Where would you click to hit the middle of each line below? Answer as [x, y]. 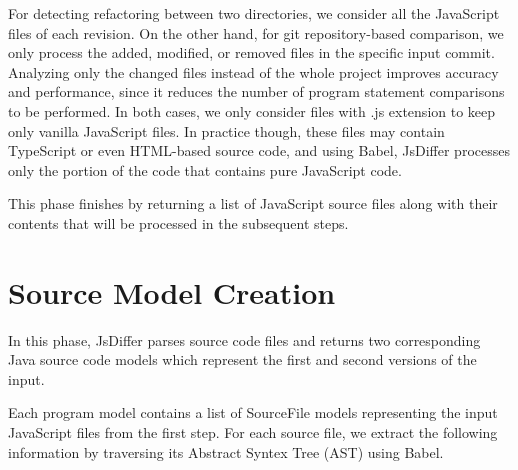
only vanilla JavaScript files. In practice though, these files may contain [226, 130]
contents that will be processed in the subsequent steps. [178, 222]
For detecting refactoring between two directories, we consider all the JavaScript [254, 13]
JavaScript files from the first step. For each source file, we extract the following [253, 432]
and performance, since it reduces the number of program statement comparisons [256, 91]
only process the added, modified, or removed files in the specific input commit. [251, 52]
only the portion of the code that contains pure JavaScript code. [205, 169]
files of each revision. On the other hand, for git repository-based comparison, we [256, 32]
